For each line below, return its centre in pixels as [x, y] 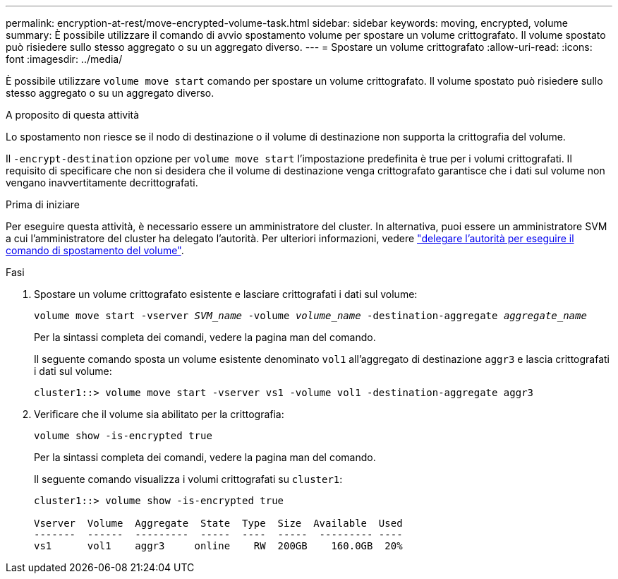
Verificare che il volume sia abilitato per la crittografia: [159, 414]
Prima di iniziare [43, 204]
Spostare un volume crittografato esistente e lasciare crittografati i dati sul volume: [226, 294]
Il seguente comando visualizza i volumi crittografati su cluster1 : [188, 479]
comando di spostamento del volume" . [95, 250]
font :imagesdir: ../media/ [64, 59]
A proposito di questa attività [73, 115]
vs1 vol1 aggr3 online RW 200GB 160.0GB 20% [218, 546]
